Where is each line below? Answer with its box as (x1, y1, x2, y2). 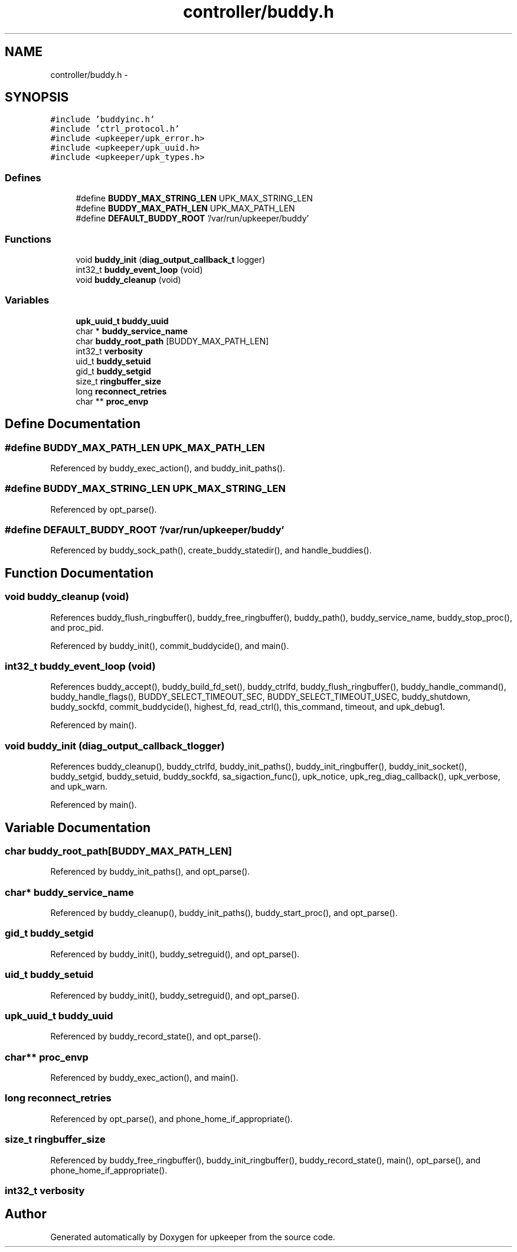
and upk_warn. (50, 781, 108, 792)
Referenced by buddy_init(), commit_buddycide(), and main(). (50, 640, 289, 651)
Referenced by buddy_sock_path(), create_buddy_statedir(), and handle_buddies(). (50, 545, 372, 556)
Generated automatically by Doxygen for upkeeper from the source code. (50, 1231, 335, 1242)
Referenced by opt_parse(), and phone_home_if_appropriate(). (50, 1113, 293, 1124)
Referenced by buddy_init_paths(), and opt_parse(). (50, 866, 250, 877)
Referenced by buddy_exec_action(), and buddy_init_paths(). (50, 462, 286, 473)
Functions (5, 233, 51, 245)
